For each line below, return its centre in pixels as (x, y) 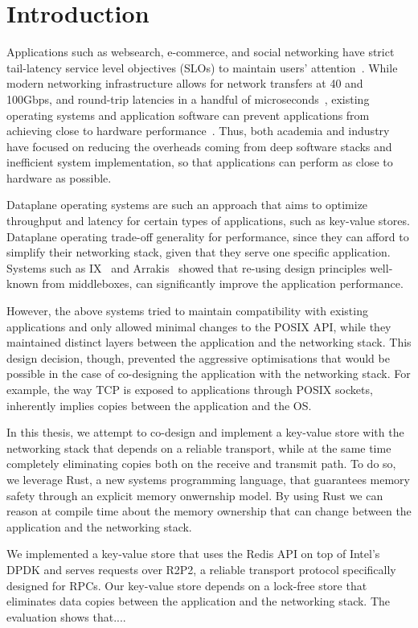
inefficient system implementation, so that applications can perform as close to (200, 162)
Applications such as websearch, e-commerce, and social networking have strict (201, 52)
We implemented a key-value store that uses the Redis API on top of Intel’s (193, 554)
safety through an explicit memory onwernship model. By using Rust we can (195, 495)
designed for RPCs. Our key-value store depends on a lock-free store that (187, 585)
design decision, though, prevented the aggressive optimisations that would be (198, 357)
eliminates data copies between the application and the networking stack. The (199, 601)
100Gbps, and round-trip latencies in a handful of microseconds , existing (188, 99)
